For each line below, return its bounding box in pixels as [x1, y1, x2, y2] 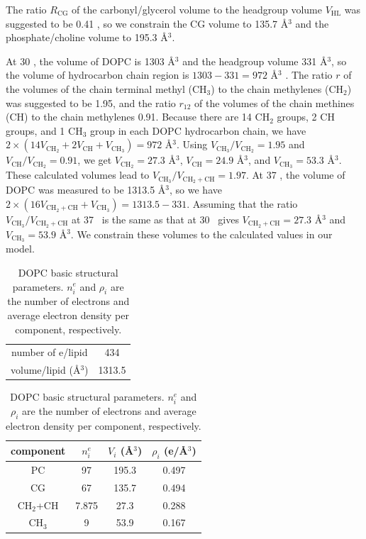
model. [6, 241, 35, 256]
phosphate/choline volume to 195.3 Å [6, 30, 168, 45]
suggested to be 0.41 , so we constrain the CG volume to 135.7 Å [6, 16, 289, 30]
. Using [177, 137, 208, 152]
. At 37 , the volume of [245, 167, 345, 182]
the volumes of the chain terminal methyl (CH [6, 81, 207, 96]
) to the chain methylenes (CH [211, 81, 344, 96]
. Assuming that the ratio [187, 196, 298, 211]
